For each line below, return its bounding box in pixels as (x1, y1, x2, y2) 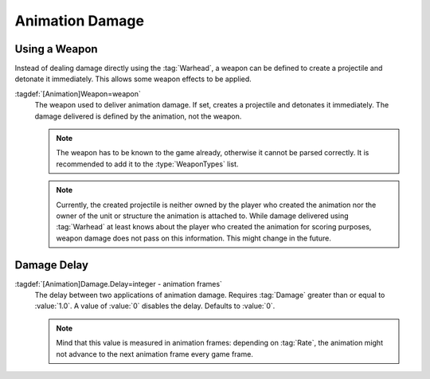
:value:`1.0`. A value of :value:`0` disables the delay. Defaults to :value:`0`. (34, 301, 276, 311)
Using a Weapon (14, 42, 99, 56)
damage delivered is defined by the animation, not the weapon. (34, 111, 242, 121)
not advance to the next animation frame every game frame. (56, 349, 254, 358)
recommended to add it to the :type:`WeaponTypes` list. (56, 159, 239, 169)
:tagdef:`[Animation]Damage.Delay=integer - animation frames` (14, 279, 223, 288)
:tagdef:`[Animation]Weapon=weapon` (14, 88, 141, 99)
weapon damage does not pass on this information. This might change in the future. (56, 233, 332, 243)
